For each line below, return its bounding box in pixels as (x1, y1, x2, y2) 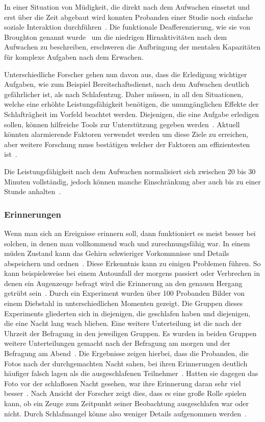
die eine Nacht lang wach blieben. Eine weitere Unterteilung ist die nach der (4, 318, 242, 329)
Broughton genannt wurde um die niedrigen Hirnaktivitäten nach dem (4, 31, 227, 42)
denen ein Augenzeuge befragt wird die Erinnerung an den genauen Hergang (4, 277, 243, 288)
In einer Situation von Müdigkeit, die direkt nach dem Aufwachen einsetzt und (4, 2, 250, 12)
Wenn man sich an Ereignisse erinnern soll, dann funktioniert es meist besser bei (4, 227, 256, 238)
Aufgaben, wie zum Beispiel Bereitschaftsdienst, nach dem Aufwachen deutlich (4, 79, 249, 89)
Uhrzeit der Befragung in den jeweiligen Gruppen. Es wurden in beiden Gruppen (4, 327, 257, 338)
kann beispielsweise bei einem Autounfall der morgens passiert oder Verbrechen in (4, 268, 260, 278)
